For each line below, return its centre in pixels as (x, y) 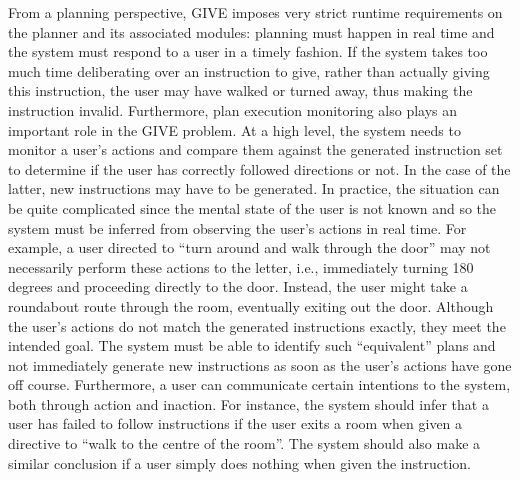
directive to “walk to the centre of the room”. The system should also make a (244, 443)
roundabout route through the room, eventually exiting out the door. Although (251, 305)
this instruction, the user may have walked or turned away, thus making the (240, 90)
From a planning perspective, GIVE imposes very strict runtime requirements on (255, 12)
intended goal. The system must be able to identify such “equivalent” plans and (252, 345)
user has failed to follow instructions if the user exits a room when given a (235, 423)
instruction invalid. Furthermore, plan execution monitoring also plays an (233, 109)
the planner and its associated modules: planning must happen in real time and (251, 31)
